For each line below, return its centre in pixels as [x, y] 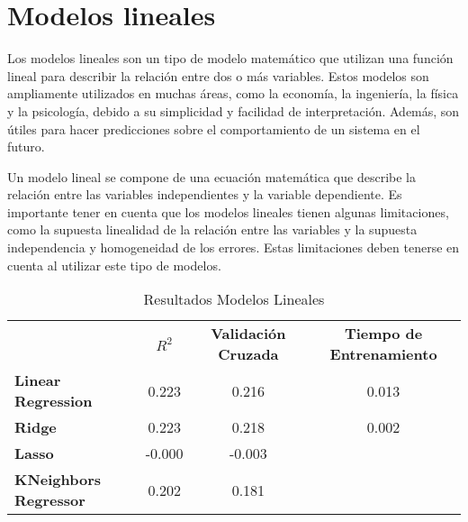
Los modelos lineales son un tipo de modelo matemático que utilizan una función [230, 58]
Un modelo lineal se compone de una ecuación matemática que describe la [211, 176]
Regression [54, 401]
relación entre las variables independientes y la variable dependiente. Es [205, 194]
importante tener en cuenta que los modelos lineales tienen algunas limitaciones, [228, 211]
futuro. [26, 147]
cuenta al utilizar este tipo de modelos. [114, 265]
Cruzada [248, 354]
